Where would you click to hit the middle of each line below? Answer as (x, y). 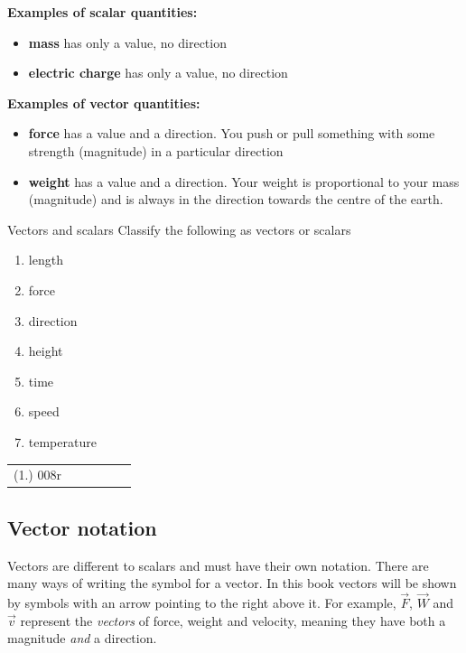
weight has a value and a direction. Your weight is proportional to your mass (244, 181)
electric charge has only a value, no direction (158, 73)
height (46, 351)
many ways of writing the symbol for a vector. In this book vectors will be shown (232, 583)
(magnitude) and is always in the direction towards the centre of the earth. (236, 199)
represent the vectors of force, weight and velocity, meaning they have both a (233, 620)
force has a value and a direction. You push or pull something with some (232, 133)
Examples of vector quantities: (104, 103)
